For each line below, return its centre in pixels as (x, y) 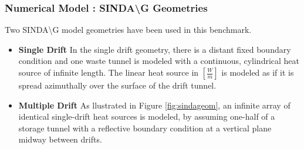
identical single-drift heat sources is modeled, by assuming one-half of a (147, 116)
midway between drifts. (60, 139)
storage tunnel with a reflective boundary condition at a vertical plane (145, 128)
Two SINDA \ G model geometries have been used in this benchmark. (128, 30)
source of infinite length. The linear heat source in (109, 72)
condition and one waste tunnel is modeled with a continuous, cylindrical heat (159, 61)
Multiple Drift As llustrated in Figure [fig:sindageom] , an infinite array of (154, 105)
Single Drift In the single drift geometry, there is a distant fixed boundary (155, 49)
